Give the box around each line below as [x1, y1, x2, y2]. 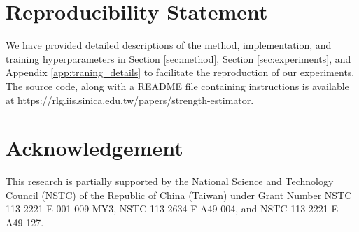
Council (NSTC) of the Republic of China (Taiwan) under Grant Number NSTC [6, 187, 352, 202]
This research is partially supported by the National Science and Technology [6, 174, 334, 189]
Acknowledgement [6, 133, 183, 162]
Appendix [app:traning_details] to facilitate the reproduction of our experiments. [6, 65, 355, 80]
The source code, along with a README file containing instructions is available [6, 78, 349, 93]
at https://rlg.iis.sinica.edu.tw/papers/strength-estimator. [6, 92, 254, 107]
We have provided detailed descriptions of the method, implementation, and [6, 38, 332, 52]
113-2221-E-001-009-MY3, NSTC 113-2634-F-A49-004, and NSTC [6, 201, 288, 216]
